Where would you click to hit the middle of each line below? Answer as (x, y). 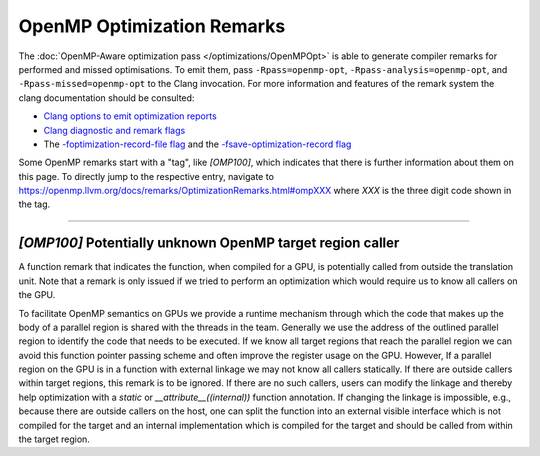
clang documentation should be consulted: (106, 97)
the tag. (34, 204)
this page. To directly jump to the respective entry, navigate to (146, 176)
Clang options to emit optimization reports (130, 116)
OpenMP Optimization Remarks (152, 26)
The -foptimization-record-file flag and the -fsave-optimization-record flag (197, 144)
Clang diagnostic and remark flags (114, 130)
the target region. (54, 439)
